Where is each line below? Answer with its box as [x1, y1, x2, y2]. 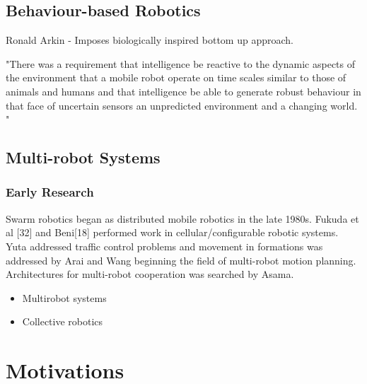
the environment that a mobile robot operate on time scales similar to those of [6, 70, 346, 85]
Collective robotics [22, 314, 103, 329]
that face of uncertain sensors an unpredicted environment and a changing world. [6, 98, 358, 112]
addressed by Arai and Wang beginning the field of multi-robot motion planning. [6, 252, 356, 267]
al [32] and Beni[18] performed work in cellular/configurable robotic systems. [6, 225, 339, 240]
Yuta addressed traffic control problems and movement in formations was [6, 238, 323, 253]
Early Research [6, 183, 94, 201]
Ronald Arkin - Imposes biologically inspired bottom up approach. [6, 33, 293, 47]
